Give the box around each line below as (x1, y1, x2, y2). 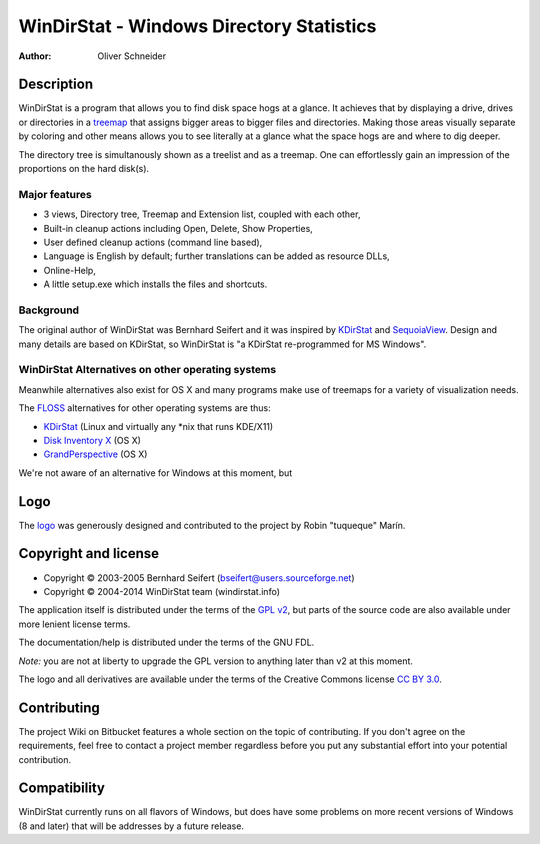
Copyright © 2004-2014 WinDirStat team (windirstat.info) (43, 585, 280, 597)
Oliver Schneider (97, 50, 167, 62)
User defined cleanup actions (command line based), (43, 236, 263, 248)
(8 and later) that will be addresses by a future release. (18, 820, 245, 832)
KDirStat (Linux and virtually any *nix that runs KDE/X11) (43, 420, 274, 432)
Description (18, 76, 94, 93)
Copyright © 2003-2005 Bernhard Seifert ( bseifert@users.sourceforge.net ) (43, 571, 355, 584)
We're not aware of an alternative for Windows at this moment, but (18, 466, 293, 479)
